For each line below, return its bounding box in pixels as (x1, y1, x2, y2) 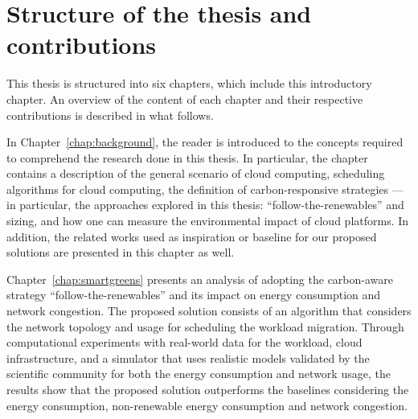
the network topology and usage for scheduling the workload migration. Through (6, 318, 404, 335)
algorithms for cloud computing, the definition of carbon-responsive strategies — (6, 180, 404, 197)
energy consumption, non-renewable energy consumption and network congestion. (6, 396, 408, 413)
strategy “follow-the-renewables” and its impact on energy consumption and (6, 286, 381, 303)
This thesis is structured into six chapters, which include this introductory (6, 75, 372, 92)
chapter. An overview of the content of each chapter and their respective (6, 90, 363, 107)
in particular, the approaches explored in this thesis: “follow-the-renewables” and (6, 196, 404, 213)
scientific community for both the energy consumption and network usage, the (6, 365, 391, 382)
